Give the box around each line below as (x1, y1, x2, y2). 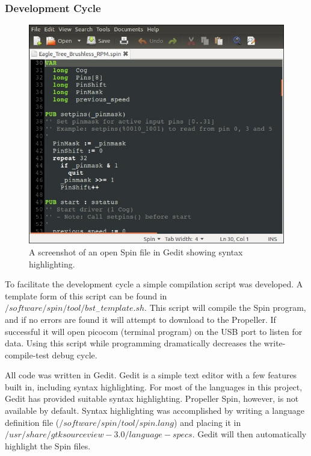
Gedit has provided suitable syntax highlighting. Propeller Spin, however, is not (5, 392, 299, 405)
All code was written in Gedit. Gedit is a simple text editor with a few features (5, 369, 297, 381)
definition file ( (5, 416, 60, 428)
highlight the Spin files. (5, 439, 91, 452)
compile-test (5, 348, 49, 361)
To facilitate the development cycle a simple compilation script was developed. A (5, 278, 303, 290)
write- (263, 337, 286, 349)
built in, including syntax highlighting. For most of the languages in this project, (5, 380, 303, 393)
